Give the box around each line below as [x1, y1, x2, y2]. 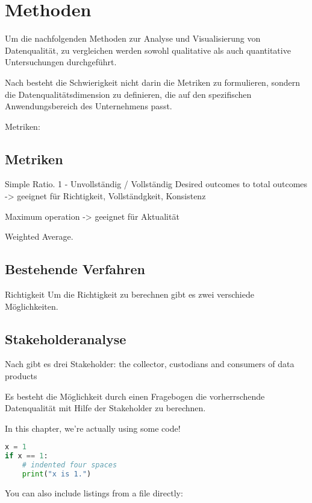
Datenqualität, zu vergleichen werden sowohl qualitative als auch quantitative [5, 43, 291, 56]
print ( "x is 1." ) [22, 470, 92, 479]
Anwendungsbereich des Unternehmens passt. [5, 100, 172, 112]
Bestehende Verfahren [5, 260, 145, 278]
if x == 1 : [5, 452, 48, 461]
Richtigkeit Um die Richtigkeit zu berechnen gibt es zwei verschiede [5, 288, 254, 301]
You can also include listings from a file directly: [5, 486, 183, 499]
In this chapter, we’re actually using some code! [5, 421, 181, 434]
